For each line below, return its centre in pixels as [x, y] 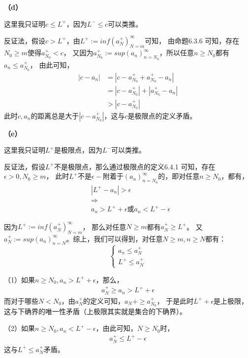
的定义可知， [104, 300]
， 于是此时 [175, 300]
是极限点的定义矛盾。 [162, 115]
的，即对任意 [179, 176]
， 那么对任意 [104, 226]
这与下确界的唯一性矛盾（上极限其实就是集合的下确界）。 [95, 311]
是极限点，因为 [78, 150]
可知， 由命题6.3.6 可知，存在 [192, 40]
